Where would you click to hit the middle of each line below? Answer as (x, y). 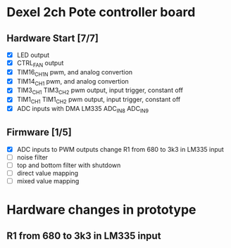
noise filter (32, 157)
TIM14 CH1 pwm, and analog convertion (73, 82)
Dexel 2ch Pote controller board (101, 12)
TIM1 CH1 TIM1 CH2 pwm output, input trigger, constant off (99, 100)
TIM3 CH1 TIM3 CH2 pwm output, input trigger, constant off (100, 91)
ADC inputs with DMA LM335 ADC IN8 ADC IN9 (83, 110)
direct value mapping (48, 173)
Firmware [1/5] (39, 132)
